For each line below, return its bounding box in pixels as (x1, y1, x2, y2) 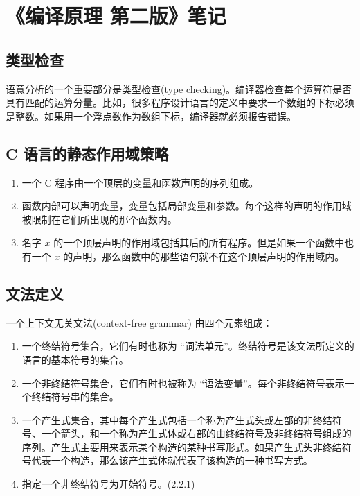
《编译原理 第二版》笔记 (6, 1, 226, 30)
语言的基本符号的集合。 (21, 352, 129, 366)
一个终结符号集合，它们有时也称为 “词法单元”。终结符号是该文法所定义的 (21, 339, 354, 353)
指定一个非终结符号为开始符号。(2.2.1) (21, 477, 195, 491)
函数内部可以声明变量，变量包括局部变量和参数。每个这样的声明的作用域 (21, 198, 352, 213)
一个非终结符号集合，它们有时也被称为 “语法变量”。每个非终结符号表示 (21, 375, 345, 390)
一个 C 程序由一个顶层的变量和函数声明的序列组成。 (21, 175, 259, 189)
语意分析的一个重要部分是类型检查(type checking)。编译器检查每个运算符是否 (6, 81, 352, 96)
